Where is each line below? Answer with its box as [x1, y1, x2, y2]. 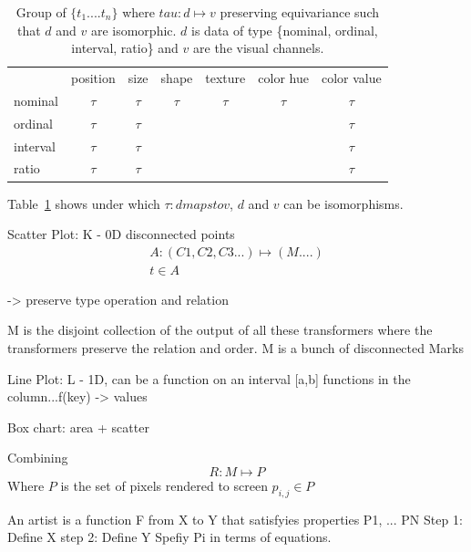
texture [205, 68, 246, 88]
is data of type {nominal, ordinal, [191, 20, 378, 39]
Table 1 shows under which [7, 193, 160, 213]
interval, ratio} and [71, 38, 179, 57]
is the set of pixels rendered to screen [60, 475, 268, 495]
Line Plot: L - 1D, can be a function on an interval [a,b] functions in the [7, 369, 411, 388]
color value [321, 68, 382, 88]
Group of [15, 3, 67, 21]
